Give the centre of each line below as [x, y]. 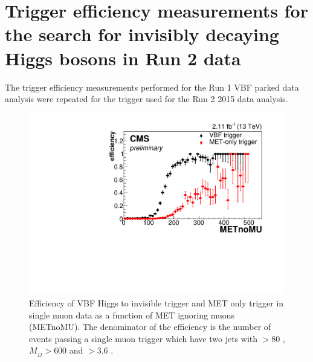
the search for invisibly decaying [142, 34]
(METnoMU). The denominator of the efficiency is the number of [150, 327]
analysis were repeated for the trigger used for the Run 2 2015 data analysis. [147, 99]
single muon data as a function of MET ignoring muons [132, 315]
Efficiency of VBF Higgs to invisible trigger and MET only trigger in [156, 302]
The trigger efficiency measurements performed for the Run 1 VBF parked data [152, 87]
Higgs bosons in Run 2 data [123, 58]
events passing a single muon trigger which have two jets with [144, 338]
